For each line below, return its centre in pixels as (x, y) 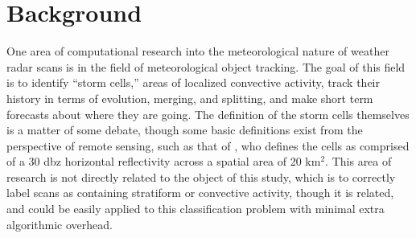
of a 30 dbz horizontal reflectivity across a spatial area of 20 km (164, 161)
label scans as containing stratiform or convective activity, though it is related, (200, 193)
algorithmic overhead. (60, 224)
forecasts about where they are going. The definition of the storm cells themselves (208, 114)
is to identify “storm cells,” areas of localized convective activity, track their (193, 82)
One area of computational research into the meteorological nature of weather (198, 51)
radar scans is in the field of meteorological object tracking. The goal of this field (206, 66)
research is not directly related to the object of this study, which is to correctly (201, 176)
